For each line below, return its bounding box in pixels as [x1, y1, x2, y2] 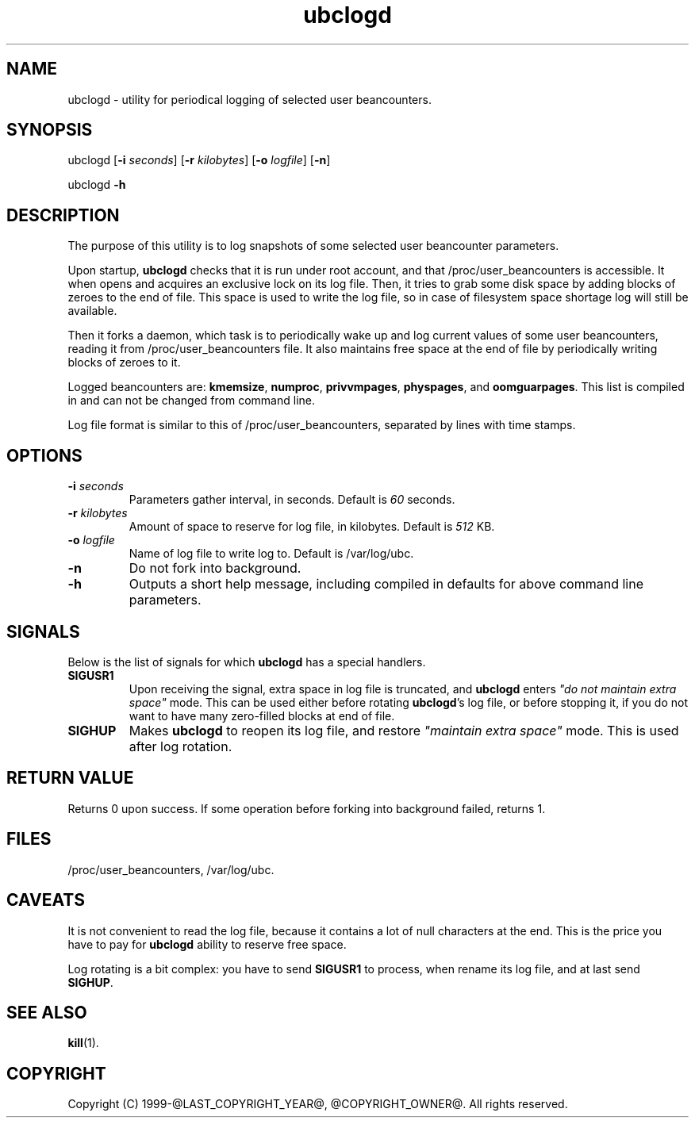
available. [67, 304, 117, 318]
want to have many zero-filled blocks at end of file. [129, 708, 395, 723]
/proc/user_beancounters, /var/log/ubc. [67, 862, 275, 877]
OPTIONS [6, 445, 83, 466]
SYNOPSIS [6, 120, 93, 140]
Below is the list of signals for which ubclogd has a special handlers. [67, 654, 426, 669]
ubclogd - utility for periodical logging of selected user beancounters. [67, 92, 432, 106]
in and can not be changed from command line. [67, 393, 315, 408]
